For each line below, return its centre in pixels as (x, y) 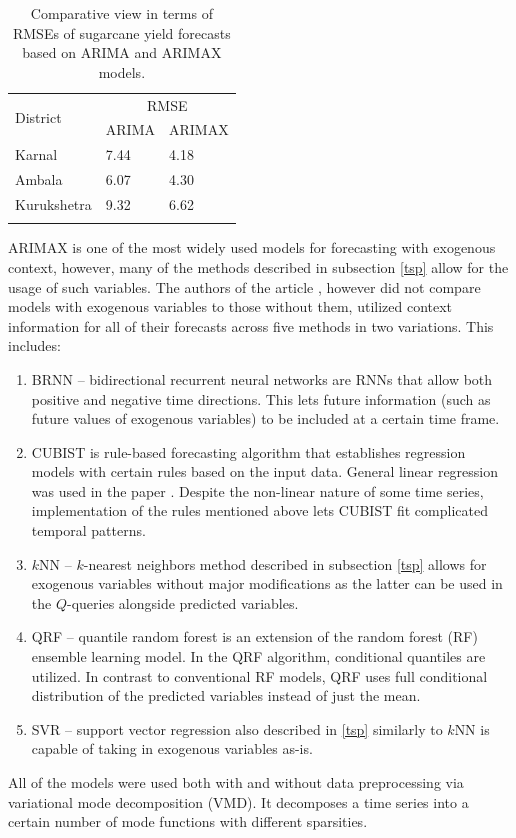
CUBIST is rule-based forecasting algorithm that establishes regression (248, 451)
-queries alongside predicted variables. (182, 602)
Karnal (36, 154)
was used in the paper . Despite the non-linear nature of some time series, (257, 490)
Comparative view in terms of (121, 13)
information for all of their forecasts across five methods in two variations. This (251, 325)
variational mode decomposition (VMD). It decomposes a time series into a (238, 801)
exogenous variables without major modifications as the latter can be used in (267, 583)
